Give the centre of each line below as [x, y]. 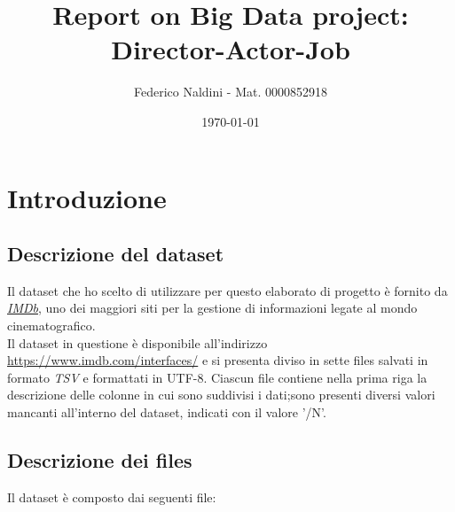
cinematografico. [51, 326]
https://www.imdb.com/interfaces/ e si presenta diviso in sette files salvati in [218, 360]
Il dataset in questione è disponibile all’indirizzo [137, 342]
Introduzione [87, 197]
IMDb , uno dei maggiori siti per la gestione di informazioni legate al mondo [212, 308]
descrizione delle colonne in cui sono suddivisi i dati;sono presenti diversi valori [221, 395]
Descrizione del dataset [116, 254]
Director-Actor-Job [231, 49]
